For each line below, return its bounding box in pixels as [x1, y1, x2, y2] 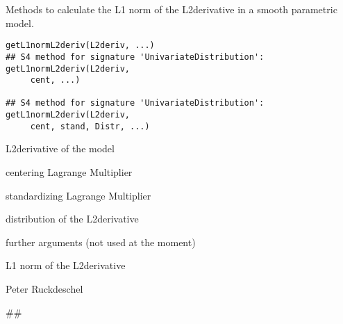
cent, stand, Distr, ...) [30, 121, 150, 131]
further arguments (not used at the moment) [6, 234, 196, 249]
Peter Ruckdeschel [6, 282, 83, 295]
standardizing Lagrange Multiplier [6, 188, 151, 202]
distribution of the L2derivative [6, 211, 139, 226]
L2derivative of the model [6, 141, 115, 156]
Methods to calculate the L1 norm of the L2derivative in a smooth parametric [6, 2, 337, 16]
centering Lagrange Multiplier [6, 165, 133, 179]
